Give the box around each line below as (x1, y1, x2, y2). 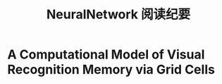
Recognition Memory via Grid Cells (7, 61, 215, 78)
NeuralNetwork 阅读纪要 (46, 6, 191, 23)
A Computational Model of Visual (7, 47, 205, 63)
